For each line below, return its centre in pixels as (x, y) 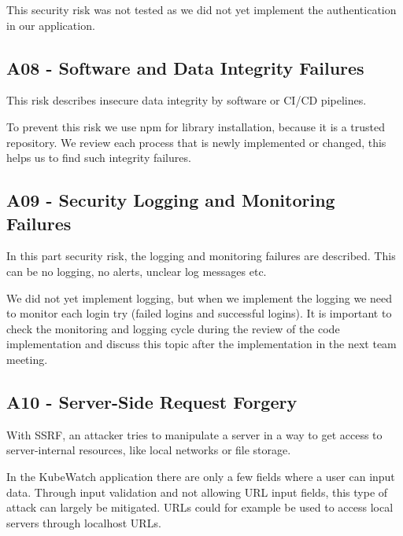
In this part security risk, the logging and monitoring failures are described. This (201, 256)
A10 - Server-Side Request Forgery (152, 401)
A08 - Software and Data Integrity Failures (185, 67)
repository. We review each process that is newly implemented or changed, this (196, 142)
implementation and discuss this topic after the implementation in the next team (201, 344)
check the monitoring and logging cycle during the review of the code (173, 328)
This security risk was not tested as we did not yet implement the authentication (201, 9)
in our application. (51, 25)
